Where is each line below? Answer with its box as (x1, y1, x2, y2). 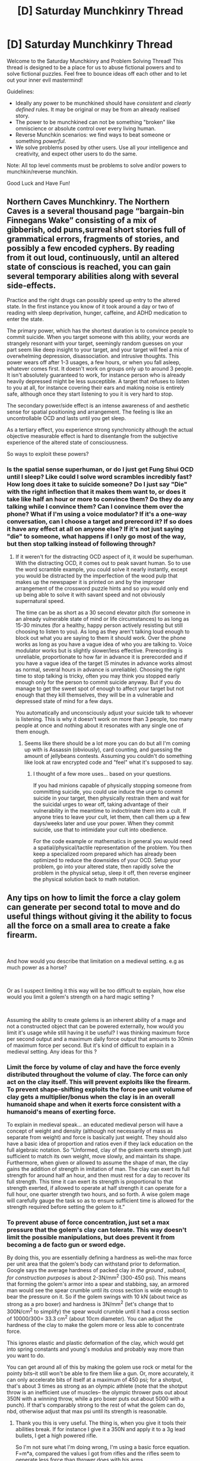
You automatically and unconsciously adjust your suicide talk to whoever (15, 709, 193, 716)
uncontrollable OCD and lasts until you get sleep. (7, 414, 126, 421)
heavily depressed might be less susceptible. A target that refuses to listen (7, 377, 189, 385)
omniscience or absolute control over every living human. (15, 125, 156, 132)
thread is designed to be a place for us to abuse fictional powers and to (7, 64, 182, 71)
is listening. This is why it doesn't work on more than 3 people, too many (15, 716, 193, 723)
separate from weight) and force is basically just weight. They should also (7, 1134, 188, 1141)
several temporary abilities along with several (7, 271, 179, 281)
